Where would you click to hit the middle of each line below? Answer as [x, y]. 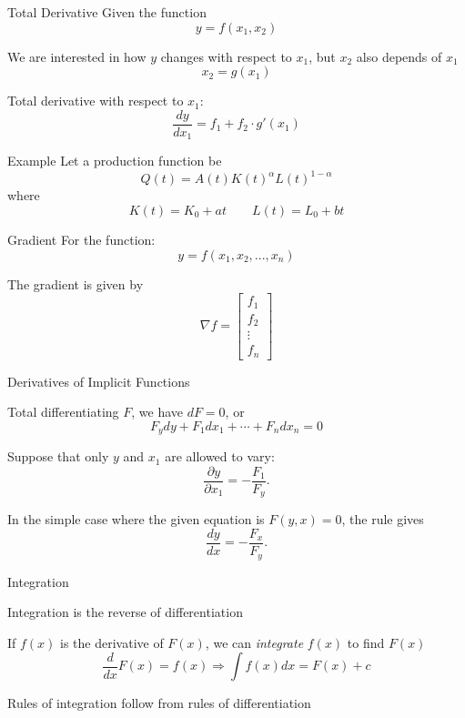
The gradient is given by [76, 283]
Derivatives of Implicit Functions [99, 381]
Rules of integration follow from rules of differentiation [159, 703]
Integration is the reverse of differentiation [125, 612]
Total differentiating [63, 412]
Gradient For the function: [81, 239]
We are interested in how [77, 56]
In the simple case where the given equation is [136, 519]
